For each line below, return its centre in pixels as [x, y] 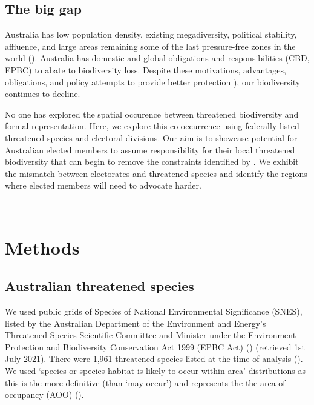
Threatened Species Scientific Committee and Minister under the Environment [151, 335]
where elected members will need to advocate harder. [103, 185]
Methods [42, 247]
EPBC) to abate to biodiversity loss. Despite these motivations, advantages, [146, 69]
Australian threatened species [100, 286]
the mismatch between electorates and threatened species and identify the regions [156, 173]
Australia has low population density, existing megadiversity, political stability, [151, 34]
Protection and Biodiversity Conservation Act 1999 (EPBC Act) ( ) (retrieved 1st [155, 346]
